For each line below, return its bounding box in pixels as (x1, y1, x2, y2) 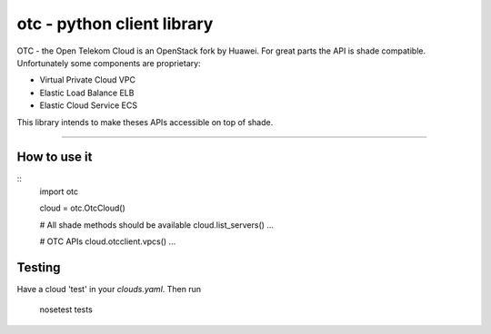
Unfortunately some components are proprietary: (16, 57, 201, 68)
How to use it (16, 150, 93, 165)
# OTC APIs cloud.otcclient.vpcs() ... (39, 236, 176, 247)
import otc (39, 186, 79, 197)
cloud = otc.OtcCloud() (39, 202, 126, 213)
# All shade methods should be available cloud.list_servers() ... (39, 219, 275, 231)
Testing (16, 260, 61, 275)
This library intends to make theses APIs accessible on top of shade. (16, 116, 274, 127)
